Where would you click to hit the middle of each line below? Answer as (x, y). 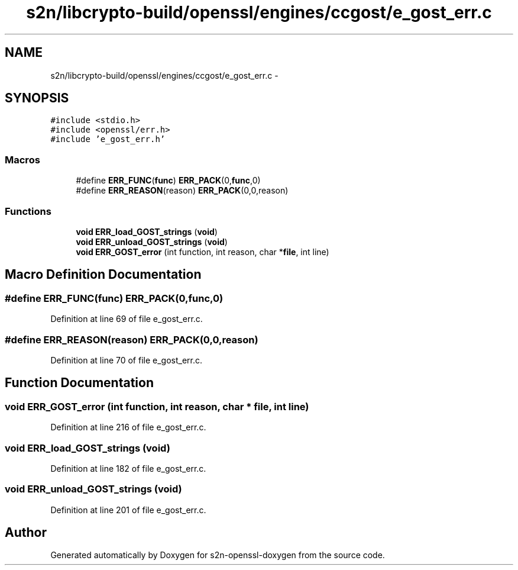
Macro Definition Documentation (103, 275)
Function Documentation (79, 383)
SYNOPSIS (37, 98)
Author (26, 533)
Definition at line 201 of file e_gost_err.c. (128, 510)
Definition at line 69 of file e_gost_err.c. (127, 319)
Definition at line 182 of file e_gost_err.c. (128, 468)
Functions (28, 211)
